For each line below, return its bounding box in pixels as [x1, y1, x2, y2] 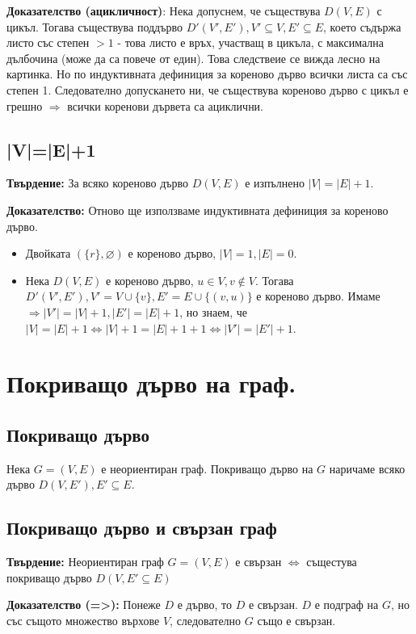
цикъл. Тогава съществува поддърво [6, 18, 183, 35]
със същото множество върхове [6, 611, 160, 628]
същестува [306, 553, 357, 570]
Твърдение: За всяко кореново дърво [6, 174, 189, 191]
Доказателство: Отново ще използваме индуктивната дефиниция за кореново [6, 201, 389, 218]
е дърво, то [177, 596, 232, 613]
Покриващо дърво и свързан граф [6, 515, 277, 540]
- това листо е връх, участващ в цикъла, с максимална [117, 34, 384, 51]
